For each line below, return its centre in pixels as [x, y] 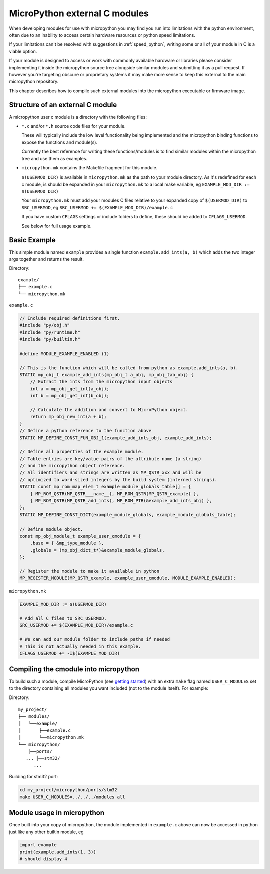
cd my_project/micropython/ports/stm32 [68, 790]
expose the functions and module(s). [59, 142]
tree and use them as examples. [54, 158]
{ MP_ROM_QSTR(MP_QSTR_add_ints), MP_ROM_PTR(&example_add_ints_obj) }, [121, 501]
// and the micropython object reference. [72, 466]
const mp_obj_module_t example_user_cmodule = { [80, 536]
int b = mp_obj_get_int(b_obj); [70, 396]
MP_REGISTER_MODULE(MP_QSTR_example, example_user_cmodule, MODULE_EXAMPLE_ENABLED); [128, 578]
